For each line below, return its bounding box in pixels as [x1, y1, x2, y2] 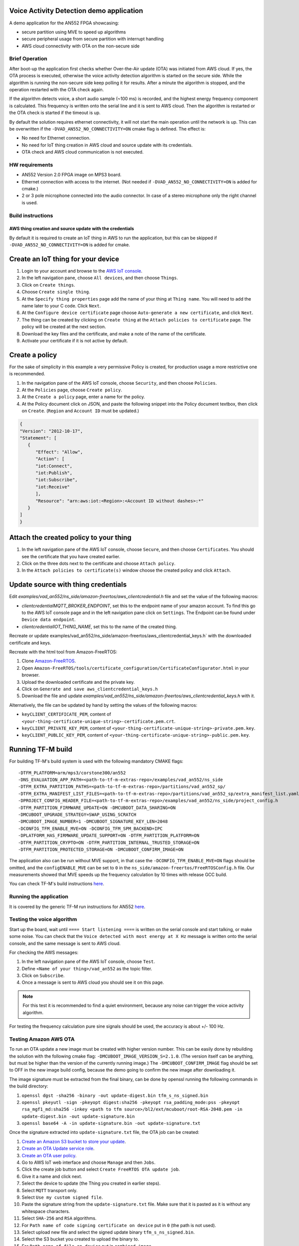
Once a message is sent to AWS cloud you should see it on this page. [21, 979, 164, 985]
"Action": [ [35, 456, 65, 462]
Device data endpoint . [21, 617, 76, 623]
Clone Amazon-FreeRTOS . [21, 658, 76, 664]
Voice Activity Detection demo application [9, 6, 144, 15]
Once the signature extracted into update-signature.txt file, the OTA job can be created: [9, 1129, 199, 1135]
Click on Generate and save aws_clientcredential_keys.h [21, 686, 158, 692]
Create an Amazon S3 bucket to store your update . [21, 1138, 126, 1144]
